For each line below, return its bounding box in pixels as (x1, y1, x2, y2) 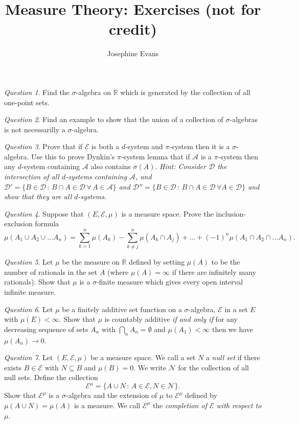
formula (35, 218, 59, 229)
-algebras (229, 114, 258, 125)
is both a (91, 141, 120, 152)
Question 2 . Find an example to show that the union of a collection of (4, 114, 223, 125)
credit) (108, 18, 157, 39)
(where (107, 266, 129, 277)
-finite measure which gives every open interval (97, 276, 243, 287)
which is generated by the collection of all (120, 86, 250, 97)
